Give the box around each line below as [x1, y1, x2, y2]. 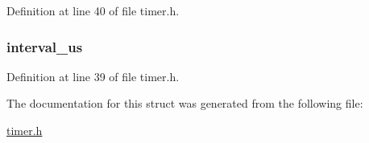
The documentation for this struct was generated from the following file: [6, 95, 363, 112]
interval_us [6, 36, 83, 56]
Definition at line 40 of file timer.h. [6, 2, 180, 18]
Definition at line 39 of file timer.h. [6, 67, 180, 84]
